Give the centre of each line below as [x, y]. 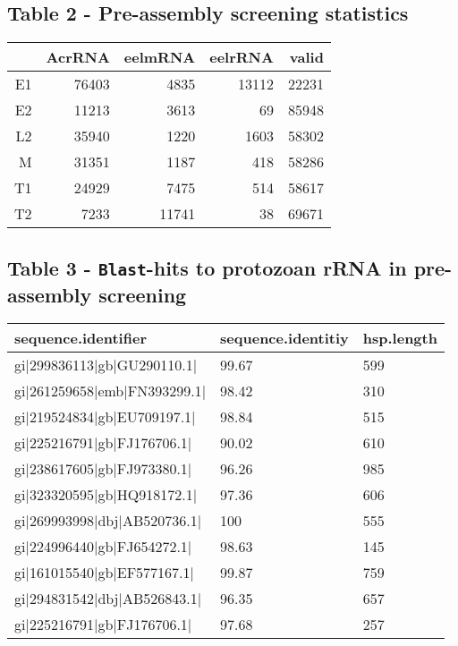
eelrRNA [242, 57]
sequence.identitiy [284, 338]
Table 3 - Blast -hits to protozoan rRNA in [207, 267]
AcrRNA [78, 57]
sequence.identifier [81, 338]
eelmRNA [160, 57]
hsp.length [400, 338]
